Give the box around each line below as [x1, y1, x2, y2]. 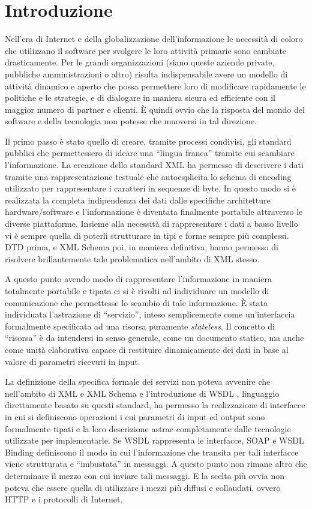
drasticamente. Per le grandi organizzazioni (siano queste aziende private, [5, 56, 275, 68]
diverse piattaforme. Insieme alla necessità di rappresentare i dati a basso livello [5, 217, 298, 230]
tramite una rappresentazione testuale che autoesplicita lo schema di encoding [5, 170, 292, 182]
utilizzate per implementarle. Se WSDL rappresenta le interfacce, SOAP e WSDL [5, 434, 304, 447]
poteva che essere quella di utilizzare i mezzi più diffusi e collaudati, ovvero [5, 481, 281, 493]
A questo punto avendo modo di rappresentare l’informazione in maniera [5, 273, 272, 285]
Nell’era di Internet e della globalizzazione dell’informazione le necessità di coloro [5, 32, 303, 45]
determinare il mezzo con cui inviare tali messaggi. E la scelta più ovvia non [5, 469, 285, 481]
